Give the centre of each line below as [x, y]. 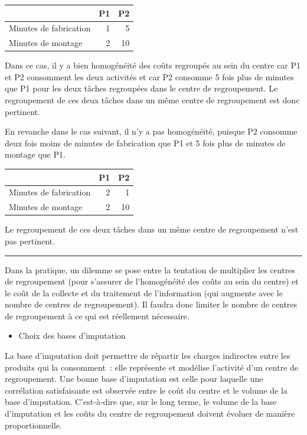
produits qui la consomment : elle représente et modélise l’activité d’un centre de [152, 367]
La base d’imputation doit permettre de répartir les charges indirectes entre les [148, 356]
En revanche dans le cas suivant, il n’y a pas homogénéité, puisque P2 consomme [151, 131]
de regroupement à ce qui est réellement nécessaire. [97, 315]
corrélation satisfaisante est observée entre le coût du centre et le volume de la [146, 390]
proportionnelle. [33, 425]
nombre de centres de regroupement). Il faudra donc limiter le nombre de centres [151, 304]
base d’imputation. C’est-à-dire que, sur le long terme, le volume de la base [141, 402]
